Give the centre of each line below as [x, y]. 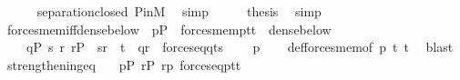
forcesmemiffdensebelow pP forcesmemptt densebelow [169, 29]
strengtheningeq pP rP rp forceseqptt [124, 64]
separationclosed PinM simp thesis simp [179, 11]
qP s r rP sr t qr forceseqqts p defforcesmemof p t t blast [240, 47]
